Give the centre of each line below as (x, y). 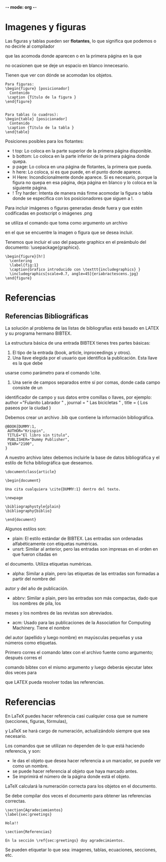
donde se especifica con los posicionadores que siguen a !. (73, 198)
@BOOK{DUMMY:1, (21, 427)
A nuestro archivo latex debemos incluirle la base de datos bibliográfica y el (83, 457)
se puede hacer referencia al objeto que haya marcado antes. (75, 771)
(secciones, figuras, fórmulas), (36, 721)
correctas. (16, 801)
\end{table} (17, 132)
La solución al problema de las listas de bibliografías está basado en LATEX (82, 328)
